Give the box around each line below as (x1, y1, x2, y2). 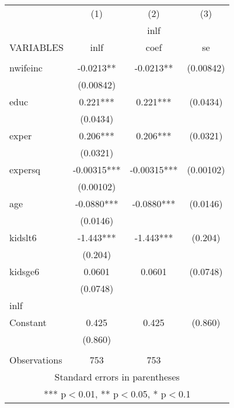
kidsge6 (9, 265, 40, 278)
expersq (9, 163, 41, 176)
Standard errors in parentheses (54, 370, 180, 383)
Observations (9, 353, 62, 366)
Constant (9, 316, 47, 329)
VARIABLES (9, 40, 64, 54)
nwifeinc (9, 61, 43, 74)
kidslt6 (9, 231, 37, 244)
